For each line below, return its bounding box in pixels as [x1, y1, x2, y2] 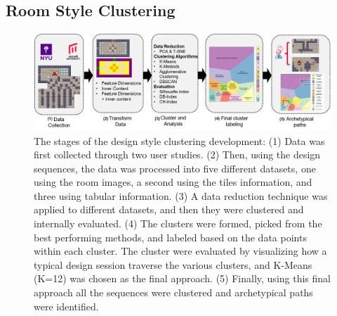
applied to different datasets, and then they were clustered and [34, 202, 304, 217]
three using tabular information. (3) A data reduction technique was [34, 188, 328, 203]
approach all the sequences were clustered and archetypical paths [34, 285, 313, 300]
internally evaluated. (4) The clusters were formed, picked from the [34, 216, 322, 231]
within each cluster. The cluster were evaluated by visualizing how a [34, 244, 327, 258]
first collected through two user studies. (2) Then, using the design [34, 147, 321, 162]
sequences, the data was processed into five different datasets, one [34, 160, 316, 175]
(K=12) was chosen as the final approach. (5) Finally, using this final [34, 271, 331, 286]
